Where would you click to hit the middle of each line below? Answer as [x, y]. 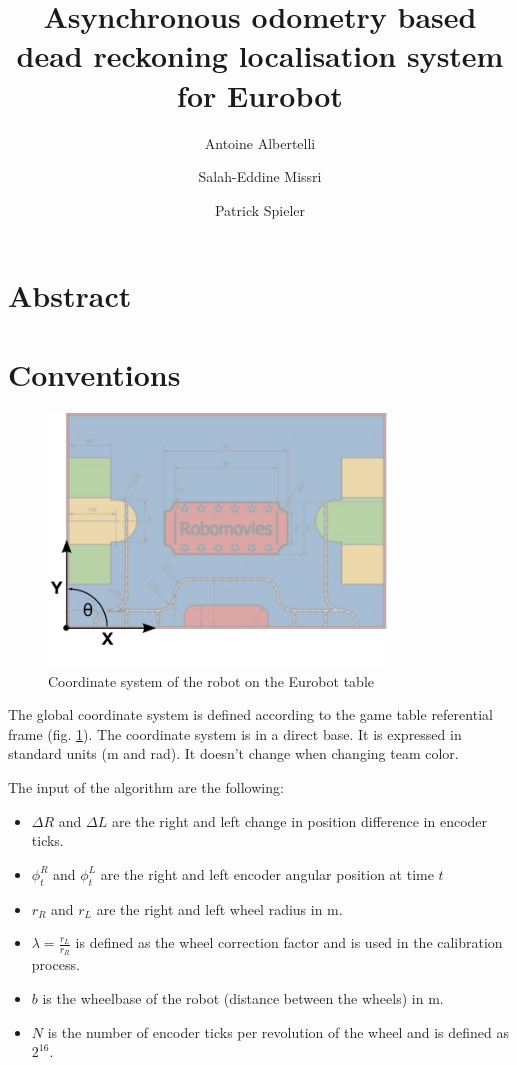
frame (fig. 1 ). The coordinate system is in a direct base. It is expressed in [235, 733]
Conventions [94, 373]
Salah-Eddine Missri [260, 176]
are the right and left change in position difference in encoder [299, 820]
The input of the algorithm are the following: [146, 787]
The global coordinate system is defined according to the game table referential [250, 714]
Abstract [70, 295]
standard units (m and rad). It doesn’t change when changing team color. [233, 753]
